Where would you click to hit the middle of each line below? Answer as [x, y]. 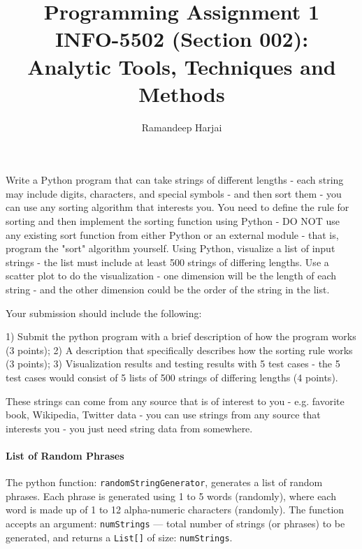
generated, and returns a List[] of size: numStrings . [119, 537]
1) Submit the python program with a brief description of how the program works [181, 336]
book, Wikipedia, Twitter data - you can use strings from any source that [163, 415]
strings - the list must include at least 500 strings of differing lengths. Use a [167, 262]
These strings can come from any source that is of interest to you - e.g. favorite [175, 401]
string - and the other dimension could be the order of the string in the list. [168, 290]
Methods [182, 93]
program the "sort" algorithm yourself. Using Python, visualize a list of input [171, 248]
